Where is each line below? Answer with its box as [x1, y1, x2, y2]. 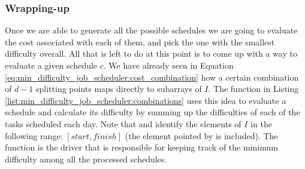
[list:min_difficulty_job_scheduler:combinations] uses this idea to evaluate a [5, 94, 286, 106]
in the [250, 117, 272, 130]
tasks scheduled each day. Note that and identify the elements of [5, 117, 241, 130]
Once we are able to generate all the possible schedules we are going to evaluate [5, 24, 298, 36]
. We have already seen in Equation [103, 59, 234, 71]
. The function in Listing [208, 82, 299, 95]
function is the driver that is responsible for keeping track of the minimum [5, 141, 278, 153]
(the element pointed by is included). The [125, 129, 278, 142]
